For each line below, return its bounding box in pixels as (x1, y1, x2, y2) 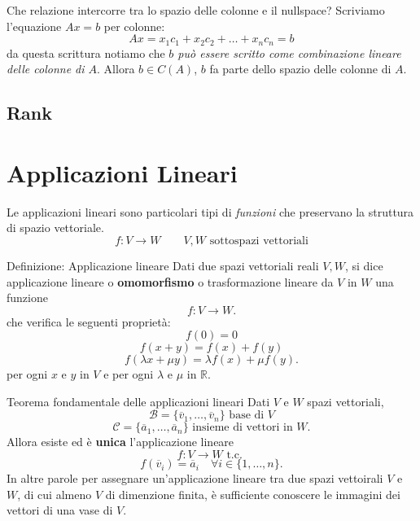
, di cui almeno (17, 485, 92, 502)
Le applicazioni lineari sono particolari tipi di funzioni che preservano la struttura (7, 203, 414, 220)
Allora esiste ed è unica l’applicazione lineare (7, 433, 234, 450)
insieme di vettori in (192, 422, 293, 434)
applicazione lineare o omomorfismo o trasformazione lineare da (7, 273, 334, 290)
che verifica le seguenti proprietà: (7, 313, 171, 330)
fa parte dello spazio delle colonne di (209, 60, 392, 77)
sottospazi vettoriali (209, 234, 308, 247)
